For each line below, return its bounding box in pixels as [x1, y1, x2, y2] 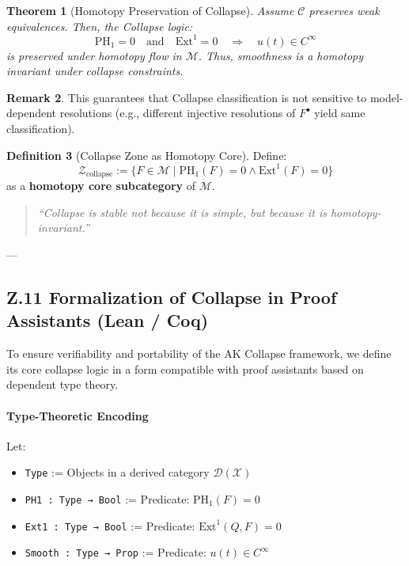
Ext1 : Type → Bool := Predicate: [25, 517, 195, 534]
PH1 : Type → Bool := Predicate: [25, 491, 190, 507]
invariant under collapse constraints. [6, 63, 184, 79]
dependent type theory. [6, 376, 119, 393]
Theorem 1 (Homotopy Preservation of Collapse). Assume [6, 2, 294, 18]
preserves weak [309, 2, 380, 18]
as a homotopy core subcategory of [6, 177, 196, 194]
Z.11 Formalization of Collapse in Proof [6, 284, 337, 309]
